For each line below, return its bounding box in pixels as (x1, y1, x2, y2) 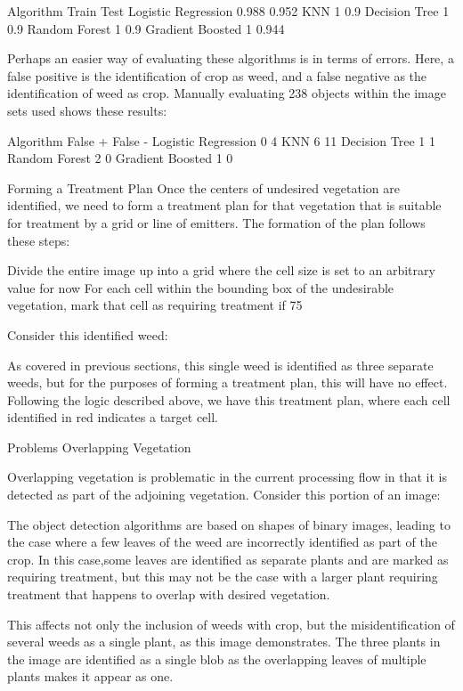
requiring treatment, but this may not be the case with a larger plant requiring (7, 567, 438, 586)
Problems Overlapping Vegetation (7, 437, 191, 456)
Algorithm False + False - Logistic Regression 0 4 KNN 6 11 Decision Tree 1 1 (7, 131, 435, 150)
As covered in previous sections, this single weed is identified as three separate (7, 355, 434, 374)
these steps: (7, 231, 70, 249)
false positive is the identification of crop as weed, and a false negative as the (7, 66, 427, 85)
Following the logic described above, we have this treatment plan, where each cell (7, 390, 451, 409)
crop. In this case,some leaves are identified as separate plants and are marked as (7, 549, 449, 568)
